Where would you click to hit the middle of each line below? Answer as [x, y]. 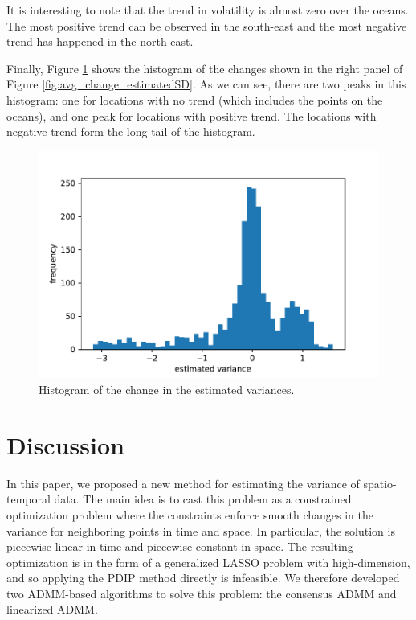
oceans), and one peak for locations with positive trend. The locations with [192, 115]
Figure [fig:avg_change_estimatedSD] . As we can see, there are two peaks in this [206, 84]
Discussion [65, 444]
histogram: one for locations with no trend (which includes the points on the [195, 99]
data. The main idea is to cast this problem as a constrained [203, 499]
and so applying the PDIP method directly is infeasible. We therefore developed [203, 578]
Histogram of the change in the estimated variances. [167, 389]
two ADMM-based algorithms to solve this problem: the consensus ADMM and [202, 593]
